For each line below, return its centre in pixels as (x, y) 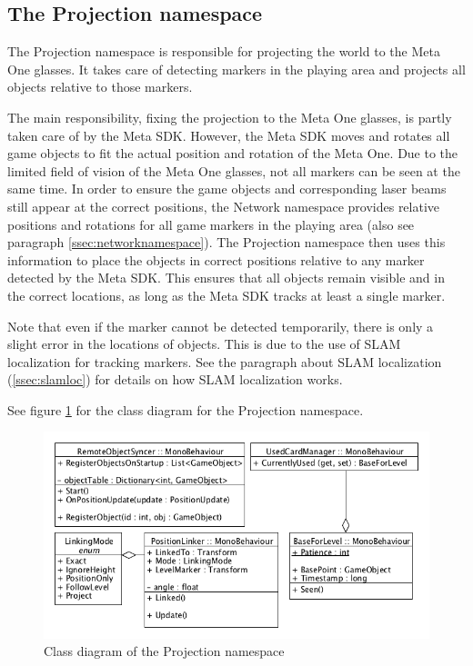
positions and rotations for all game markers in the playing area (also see (211, 224)
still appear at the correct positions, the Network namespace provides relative (224, 206)
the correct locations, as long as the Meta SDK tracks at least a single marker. (226, 295)
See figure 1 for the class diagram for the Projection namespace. (186, 409)
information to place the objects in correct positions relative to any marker (216, 259)
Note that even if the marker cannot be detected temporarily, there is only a (221, 326)
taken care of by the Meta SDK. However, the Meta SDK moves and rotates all (229, 135)
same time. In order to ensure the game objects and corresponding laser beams (227, 189)
